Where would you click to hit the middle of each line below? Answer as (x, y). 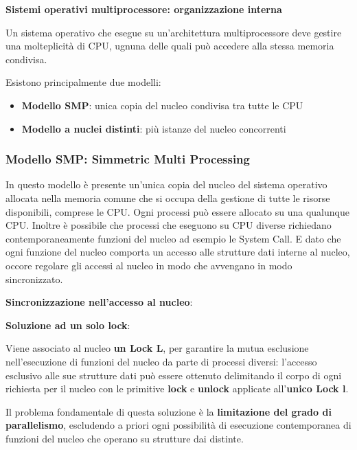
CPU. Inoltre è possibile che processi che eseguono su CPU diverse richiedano (169, 225)
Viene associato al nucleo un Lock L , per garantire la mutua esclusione (157, 348)
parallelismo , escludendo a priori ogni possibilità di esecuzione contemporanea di (178, 425)
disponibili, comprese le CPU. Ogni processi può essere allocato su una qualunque (177, 211)
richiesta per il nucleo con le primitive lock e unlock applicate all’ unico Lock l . (177, 389)
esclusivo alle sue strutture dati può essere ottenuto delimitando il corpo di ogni (174, 375)
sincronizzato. (34, 279)
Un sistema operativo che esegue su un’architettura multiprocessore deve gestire (174, 32)
